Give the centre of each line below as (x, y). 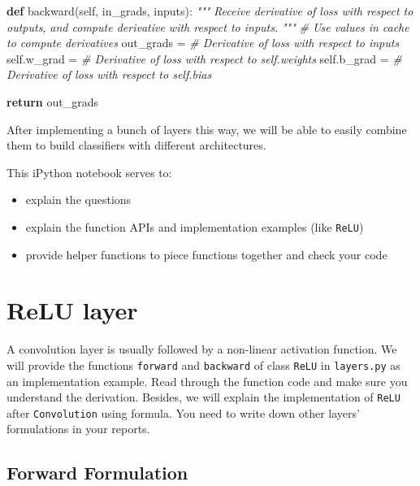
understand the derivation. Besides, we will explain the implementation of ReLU (204, 397)
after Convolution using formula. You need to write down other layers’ (183, 412)
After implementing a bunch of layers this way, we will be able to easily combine (207, 129)
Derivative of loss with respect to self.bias (109, 74)
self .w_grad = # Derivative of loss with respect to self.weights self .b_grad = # (204, 58)
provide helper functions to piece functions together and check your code (206, 254)
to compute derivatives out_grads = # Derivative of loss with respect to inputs (203, 43)
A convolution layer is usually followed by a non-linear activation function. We (202, 349)
